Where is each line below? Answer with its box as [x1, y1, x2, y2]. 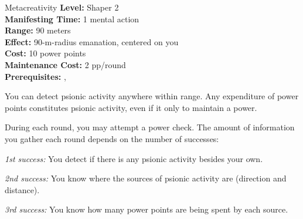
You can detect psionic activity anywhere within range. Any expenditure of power [5, 90, 299, 102]
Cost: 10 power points [5, 47, 86, 59]
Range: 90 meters [5, 24, 71, 36]
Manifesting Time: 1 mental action [5, 12, 139, 25]
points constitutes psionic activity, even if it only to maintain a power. [5, 101, 257, 113]
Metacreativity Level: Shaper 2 [5, 1, 119, 13]
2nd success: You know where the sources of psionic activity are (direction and [5, 172, 287, 184]
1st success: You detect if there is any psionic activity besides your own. [5, 152, 263, 164]
